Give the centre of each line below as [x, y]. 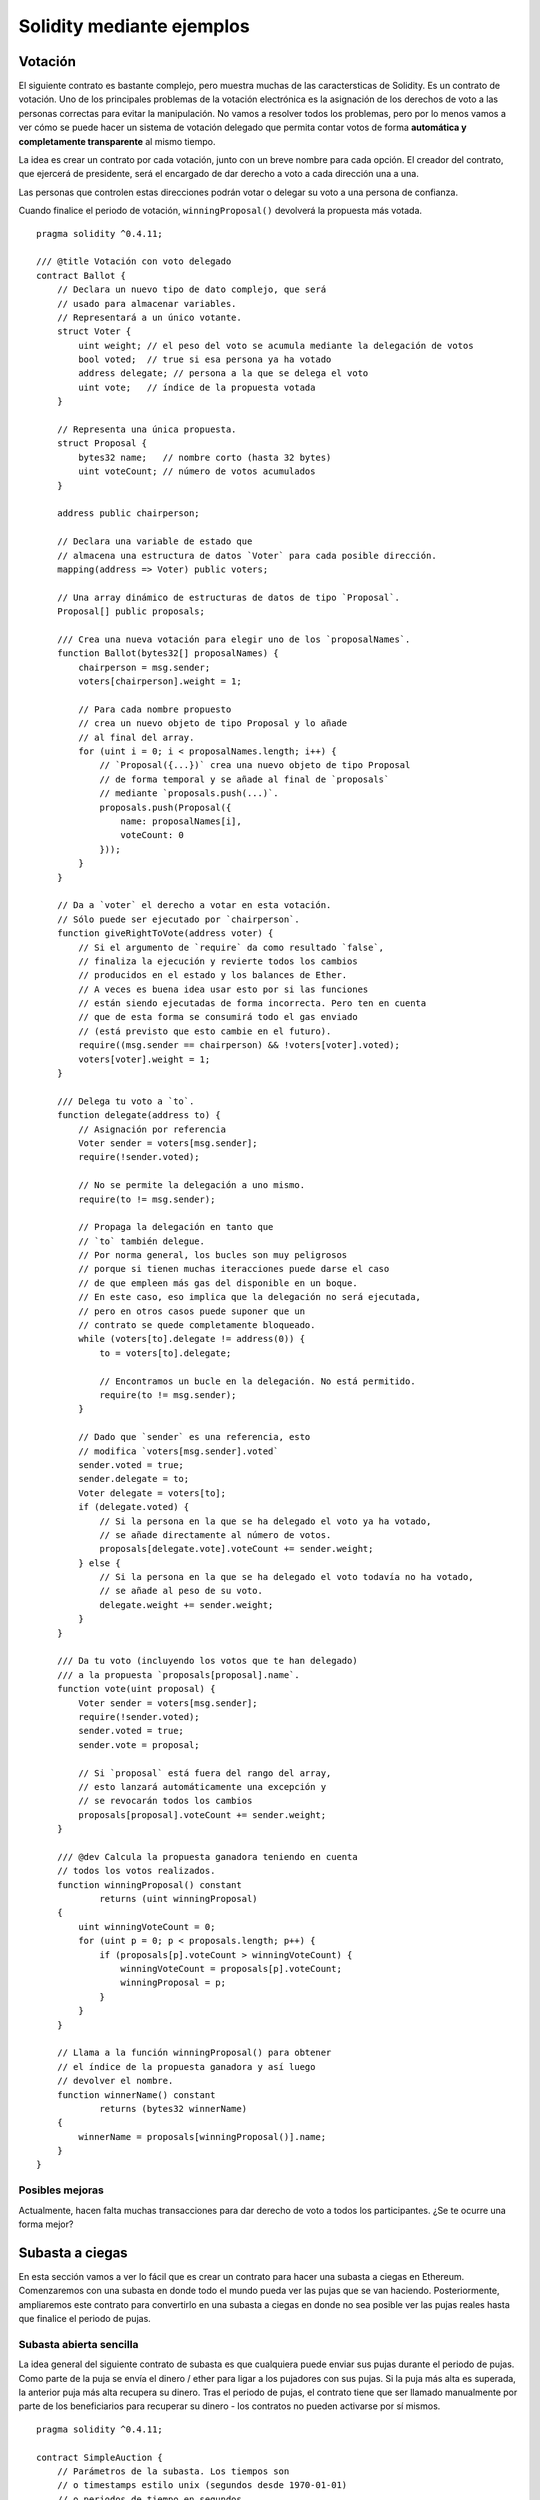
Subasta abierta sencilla [78, 2344]
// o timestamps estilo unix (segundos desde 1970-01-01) [202, 2485]
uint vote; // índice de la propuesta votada [197, 387]
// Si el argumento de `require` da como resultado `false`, [231, 947]
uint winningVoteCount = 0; [147, 1926]
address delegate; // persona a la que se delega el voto [223, 373]
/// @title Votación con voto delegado [134, 261]
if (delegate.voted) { [134, 1507]
